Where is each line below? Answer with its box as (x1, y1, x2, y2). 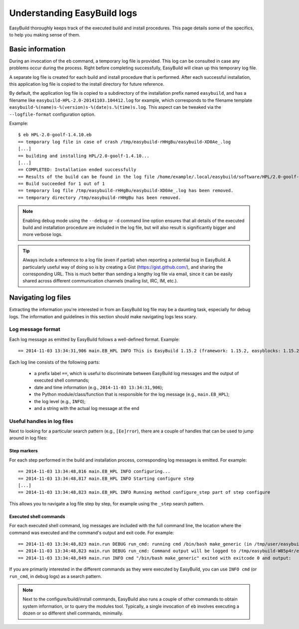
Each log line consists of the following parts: (9, 359, 100, 365)
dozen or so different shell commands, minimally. (22, 610, 124, 616)
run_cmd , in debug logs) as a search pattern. (9, 573, 102, 579)
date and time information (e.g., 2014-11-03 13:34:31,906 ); (34, 384, 163, 390)
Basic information (9, 45, 66, 53)
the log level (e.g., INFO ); (34, 398, 86, 404)
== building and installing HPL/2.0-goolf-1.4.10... (18, 153, 149, 159)
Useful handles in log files (9, 418, 73, 424)
